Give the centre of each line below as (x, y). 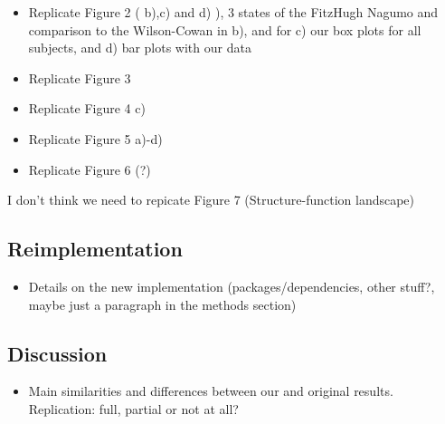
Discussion (57, 353)
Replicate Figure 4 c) (87, 108)
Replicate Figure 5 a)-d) (95, 138)
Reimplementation (95, 249)
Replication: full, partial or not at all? (133, 408)
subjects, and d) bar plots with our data (140, 48)
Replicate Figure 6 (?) (90, 169)
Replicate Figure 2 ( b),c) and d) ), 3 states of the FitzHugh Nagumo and (233, 12)
